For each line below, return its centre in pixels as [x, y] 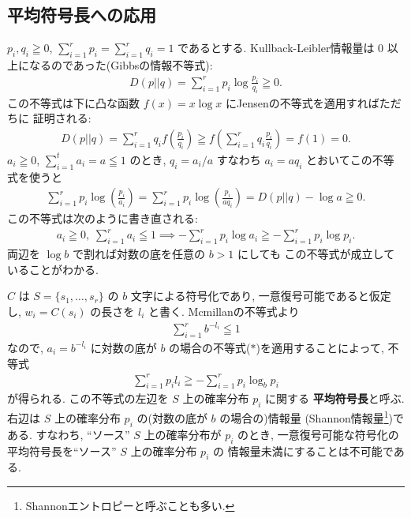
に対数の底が [123, 347]
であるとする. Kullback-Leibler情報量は [276, 48]
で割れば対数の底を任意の [139, 254]
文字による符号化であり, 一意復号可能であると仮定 [261, 296]
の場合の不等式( [210, 347]
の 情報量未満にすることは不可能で [303, 450]
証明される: [62, 118]
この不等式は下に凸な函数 [73, 102]
